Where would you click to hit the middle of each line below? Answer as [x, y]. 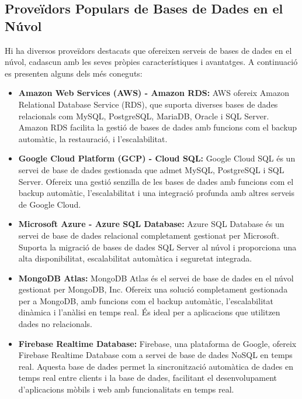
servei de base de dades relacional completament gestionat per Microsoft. [149, 235]
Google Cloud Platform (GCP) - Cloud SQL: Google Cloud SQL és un [157, 158]
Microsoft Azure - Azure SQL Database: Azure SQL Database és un [151, 224]
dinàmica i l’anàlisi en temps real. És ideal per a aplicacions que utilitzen [149, 312]
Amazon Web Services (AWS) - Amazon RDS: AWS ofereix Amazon [154, 93]
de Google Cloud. [50, 204]
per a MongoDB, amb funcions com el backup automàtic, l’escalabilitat [146, 300]
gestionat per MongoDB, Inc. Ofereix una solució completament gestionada [153, 289]
